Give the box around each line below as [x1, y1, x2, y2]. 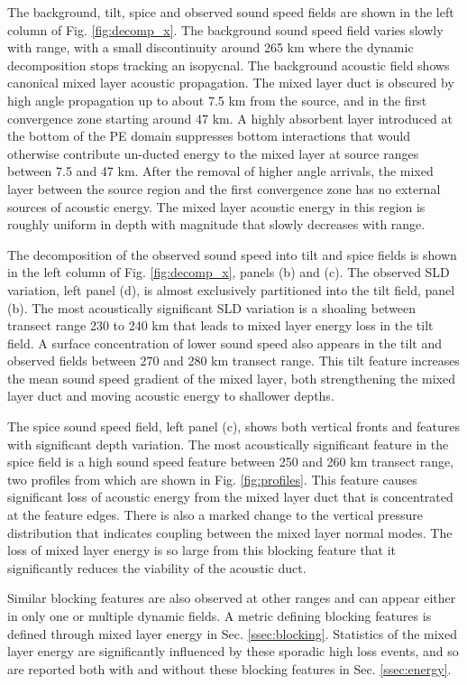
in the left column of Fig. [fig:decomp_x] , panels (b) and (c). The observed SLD [7, 263, 450, 282]
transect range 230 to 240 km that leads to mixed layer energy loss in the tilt [7, 316, 434, 335]
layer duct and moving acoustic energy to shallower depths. [7, 386, 334, 405]
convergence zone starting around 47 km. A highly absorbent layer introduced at [7, 108, 453, 127]
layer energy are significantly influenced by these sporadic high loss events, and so [7, 642, 459, 661]
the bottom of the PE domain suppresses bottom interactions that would [7, 126, 410, 145]
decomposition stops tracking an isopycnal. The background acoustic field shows [7, 55, 450, 74]
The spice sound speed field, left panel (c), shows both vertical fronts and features [7, 417, 460, 436]
